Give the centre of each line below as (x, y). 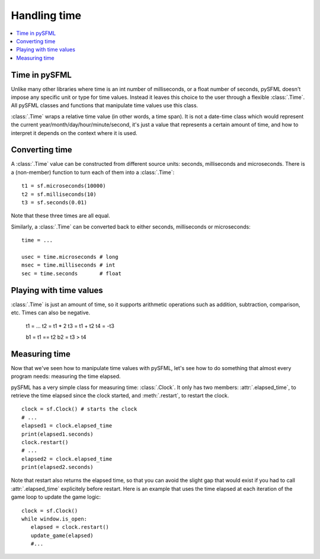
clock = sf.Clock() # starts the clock (79, 409)
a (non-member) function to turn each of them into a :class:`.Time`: (93, 172)
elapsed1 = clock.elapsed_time (67, 426)
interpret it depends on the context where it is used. (74, 133)
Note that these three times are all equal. (60, 216)
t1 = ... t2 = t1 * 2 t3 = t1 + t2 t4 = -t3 (70, 326)
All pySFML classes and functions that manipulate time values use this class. (105, 105)
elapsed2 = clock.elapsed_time (67, 459)
